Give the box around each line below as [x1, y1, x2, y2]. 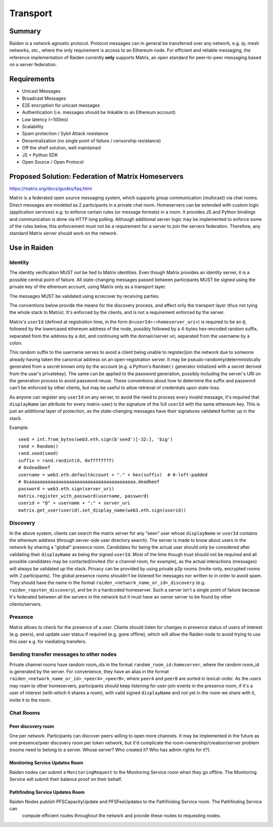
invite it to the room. [9, 697, 52, 703]
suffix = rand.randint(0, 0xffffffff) [18, 457, 115, 463]
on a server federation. [9, 61, 57, 68]
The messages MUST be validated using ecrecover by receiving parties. [9, 293, 160, 299]
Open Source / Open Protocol [22, 159, 84, 165]
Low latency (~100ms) [22, 116, 68, 123]
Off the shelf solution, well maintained [22, 145, 101, 151]
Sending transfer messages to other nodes [9, 651, 117, 658]
